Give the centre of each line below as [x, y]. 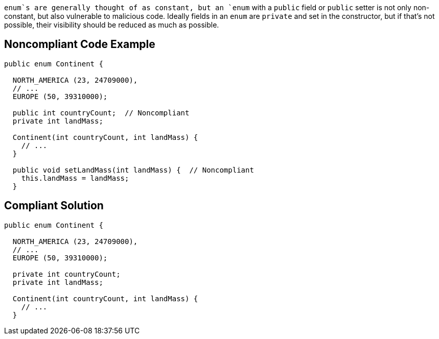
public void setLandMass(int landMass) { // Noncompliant [133, 170]
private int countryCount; [66, 274]
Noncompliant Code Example [80, 44]
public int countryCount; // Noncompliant [101, 113]
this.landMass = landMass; [75, 178]
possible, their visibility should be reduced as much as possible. [112, 25]
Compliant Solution [54, 206]
